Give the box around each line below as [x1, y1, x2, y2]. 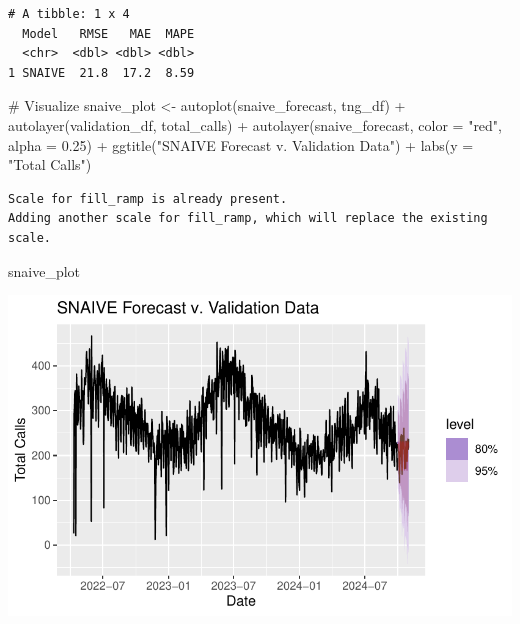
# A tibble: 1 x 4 [8, 7, 130, 21]
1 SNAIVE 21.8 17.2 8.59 [8, 65, 195, 80]
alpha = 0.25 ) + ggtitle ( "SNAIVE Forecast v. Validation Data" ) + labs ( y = [8, 134, 474, 155]
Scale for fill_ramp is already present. [8, 191, 288, 206]
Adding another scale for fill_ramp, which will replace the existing [8, 211, 488, 226]
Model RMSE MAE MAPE [22, 26, 195, 41]
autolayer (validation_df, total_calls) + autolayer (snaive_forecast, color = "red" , [8, 114, 503, 135]
